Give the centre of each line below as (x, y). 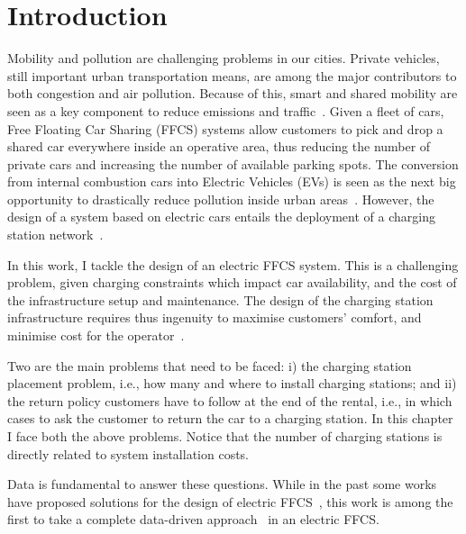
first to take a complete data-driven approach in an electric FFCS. (193, 519)
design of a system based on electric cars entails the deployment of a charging (221, 217)
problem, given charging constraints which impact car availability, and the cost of (232, 282)
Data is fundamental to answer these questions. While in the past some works (222, 484)
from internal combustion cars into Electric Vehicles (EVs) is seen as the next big (232, 181)
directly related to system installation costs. (128, 453)
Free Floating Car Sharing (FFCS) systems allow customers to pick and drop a (225, 128)
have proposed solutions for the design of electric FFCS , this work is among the (230, 501)
